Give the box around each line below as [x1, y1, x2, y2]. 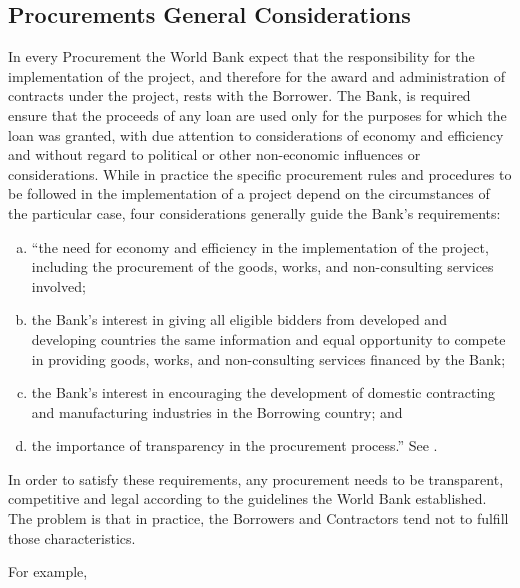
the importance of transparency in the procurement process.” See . [31, 435, 438, 456]
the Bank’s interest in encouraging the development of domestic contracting [31, 382, 496, 403]
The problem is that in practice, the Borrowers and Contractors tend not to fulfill [8, 508, 509, 529]
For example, [8, 561, 88, 582]
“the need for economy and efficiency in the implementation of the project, [31, 236, 489, 257]
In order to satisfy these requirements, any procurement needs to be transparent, [8, 468, 504, 489]
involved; [31, 275, 86, 296]
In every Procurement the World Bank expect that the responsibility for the [8, 46, 475, 67]
